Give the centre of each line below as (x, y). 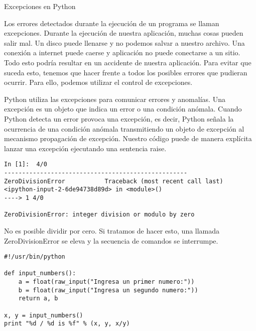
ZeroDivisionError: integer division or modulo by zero (99, 215)
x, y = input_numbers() (44, 315)
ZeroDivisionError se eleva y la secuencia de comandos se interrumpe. (111, 240)
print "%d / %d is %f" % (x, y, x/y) (67, 324)
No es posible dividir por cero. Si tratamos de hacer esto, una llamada (112, 230)
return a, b (38, 299)
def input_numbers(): (40, 273)
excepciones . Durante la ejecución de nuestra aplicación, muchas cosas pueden (124, 33)
